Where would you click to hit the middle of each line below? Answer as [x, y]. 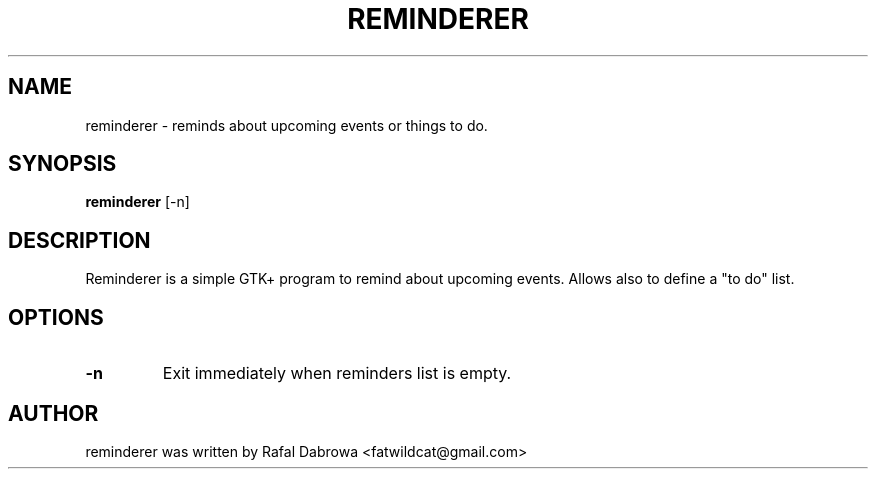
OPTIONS [56, 317]
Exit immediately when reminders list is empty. [337, 373]
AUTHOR [53, 413]
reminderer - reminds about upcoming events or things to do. [286, 125]
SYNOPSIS [62, 164]
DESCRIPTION [79, 240]
